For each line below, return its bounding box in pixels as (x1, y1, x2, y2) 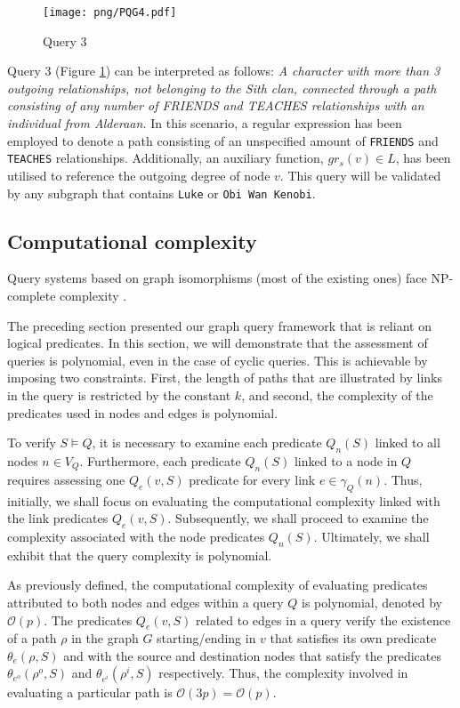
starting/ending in (157, 629, 256, 648)
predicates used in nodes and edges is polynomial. (7, 403, 278, 422)
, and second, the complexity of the (241, 385, 433, 404)
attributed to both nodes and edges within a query (7, 592, 284, 611)
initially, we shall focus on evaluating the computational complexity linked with (7, 491, 440, 510)
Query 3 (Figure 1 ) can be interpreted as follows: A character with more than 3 (7, 61, 440, 80)
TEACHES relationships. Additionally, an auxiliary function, (7, 149, 324, 167)
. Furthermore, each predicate (79, 451, 241, 470)
